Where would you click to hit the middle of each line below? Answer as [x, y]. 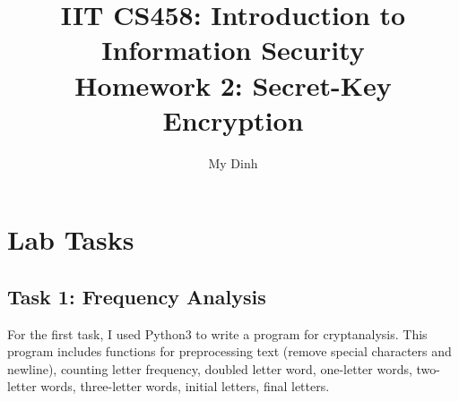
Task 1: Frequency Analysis [137, 296]
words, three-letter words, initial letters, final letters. [185, 386]
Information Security [233, 50]
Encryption [233, 119]
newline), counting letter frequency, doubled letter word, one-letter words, [210, 368]
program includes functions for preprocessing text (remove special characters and [229, 351]
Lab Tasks [71, 239]
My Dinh [233, 162]
